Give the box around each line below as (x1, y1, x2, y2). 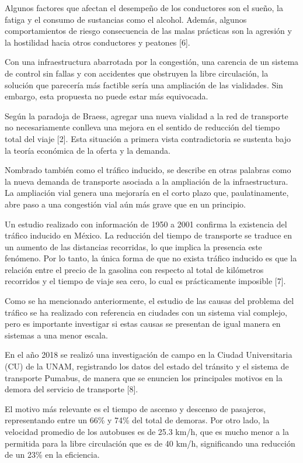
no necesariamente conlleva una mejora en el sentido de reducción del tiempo (5, 121, 280, 133)
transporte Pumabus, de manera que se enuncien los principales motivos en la (5, 371, 283, 383)
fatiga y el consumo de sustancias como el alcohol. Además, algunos (5, 13, 247, 25)
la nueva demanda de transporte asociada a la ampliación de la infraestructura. (5, 175, 288, 187)
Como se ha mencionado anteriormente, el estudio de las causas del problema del (5, 295, 294, 307)
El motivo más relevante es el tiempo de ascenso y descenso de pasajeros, (5, 402, 266, 414)
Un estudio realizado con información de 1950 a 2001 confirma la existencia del (5, 217, 287, 230)
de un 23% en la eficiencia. (5, 448, 100, 461)
